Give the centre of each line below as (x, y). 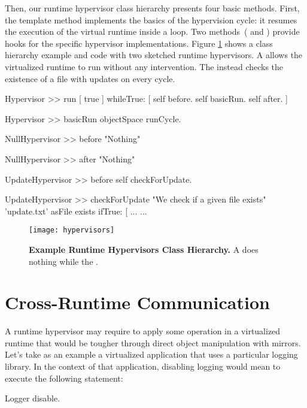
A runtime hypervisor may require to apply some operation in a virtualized (143, 331)
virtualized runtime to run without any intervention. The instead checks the (144, 66)
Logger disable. (33, 398)
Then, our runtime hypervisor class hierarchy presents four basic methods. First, (152, 8)
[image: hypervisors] (72, 230)
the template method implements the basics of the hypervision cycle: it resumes (151, 19)
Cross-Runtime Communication (137, 302)
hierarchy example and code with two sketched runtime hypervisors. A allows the (154, 55)
